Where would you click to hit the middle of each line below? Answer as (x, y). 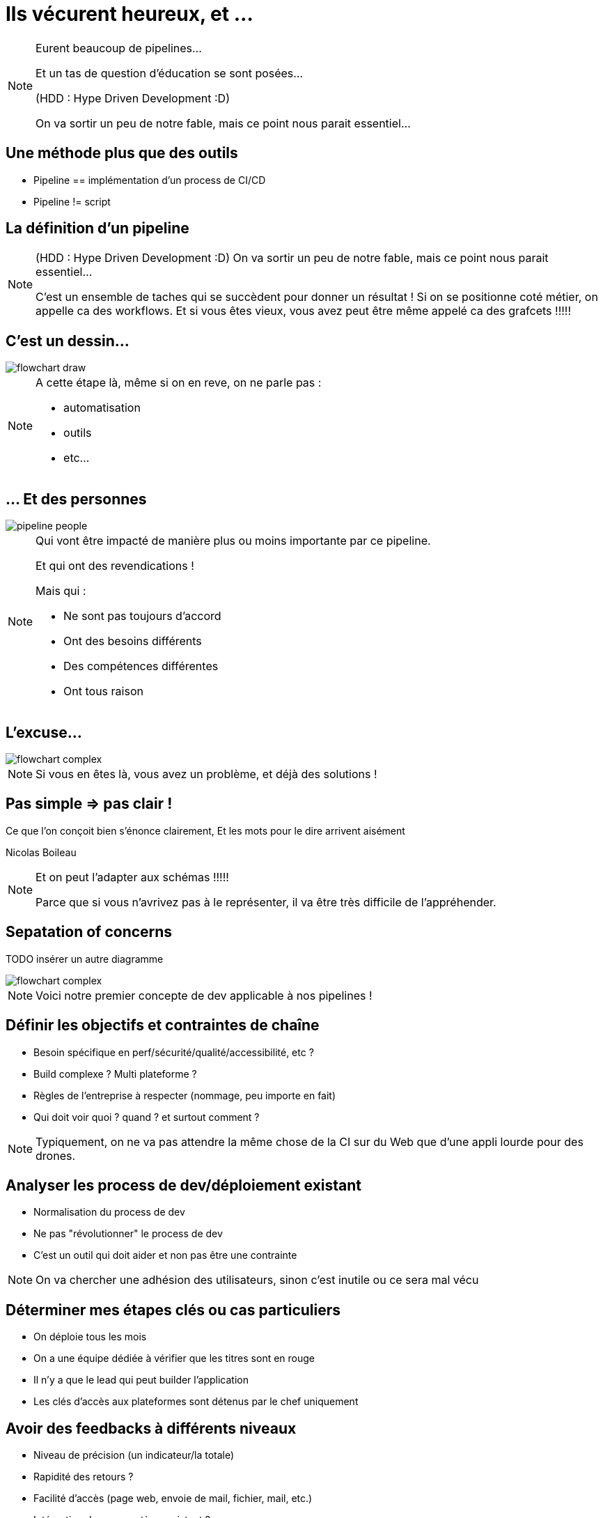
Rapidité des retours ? (84, 1477)
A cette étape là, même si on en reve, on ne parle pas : (179, 383)
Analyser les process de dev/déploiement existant (184, 1185)
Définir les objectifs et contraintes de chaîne (163, 1025)
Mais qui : (61, 591)
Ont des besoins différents (133, 641)
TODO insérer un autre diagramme (85, 959)
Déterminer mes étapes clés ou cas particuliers (173, 1310)
